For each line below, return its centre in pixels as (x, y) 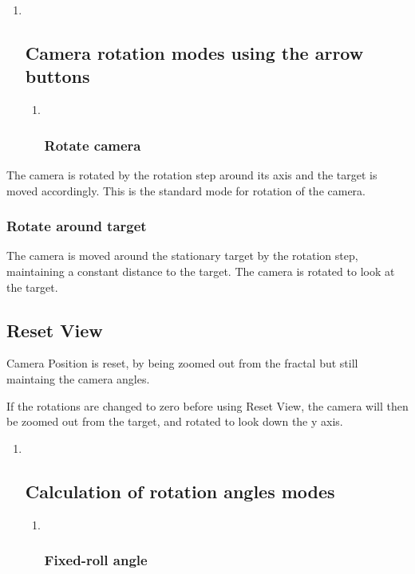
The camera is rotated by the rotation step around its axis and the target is (192, 175)
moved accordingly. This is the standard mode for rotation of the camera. (186, 190)
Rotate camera (93, 145)
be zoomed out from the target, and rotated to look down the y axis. (175, 421)
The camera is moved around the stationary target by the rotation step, (182, 256)
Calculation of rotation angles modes (180, 491)
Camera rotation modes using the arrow (194, 52)
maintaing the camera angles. (78, 378)
